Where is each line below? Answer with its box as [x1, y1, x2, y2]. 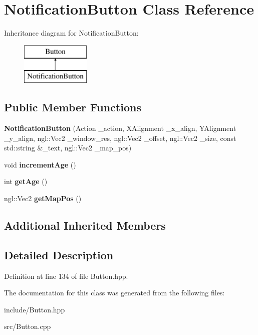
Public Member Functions [4, 99, 141, 115]
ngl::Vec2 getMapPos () [4, 193, 82, 204]
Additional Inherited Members [4, 218, 166, 233]
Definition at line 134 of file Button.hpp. [4, 270, 128, 281]
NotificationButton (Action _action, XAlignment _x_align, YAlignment [4, 123, 236, 133]
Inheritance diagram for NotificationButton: [4, 28, 139, 38]
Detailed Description [4, 247, 114, 262]
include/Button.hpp [4, 304, 65, 314]
